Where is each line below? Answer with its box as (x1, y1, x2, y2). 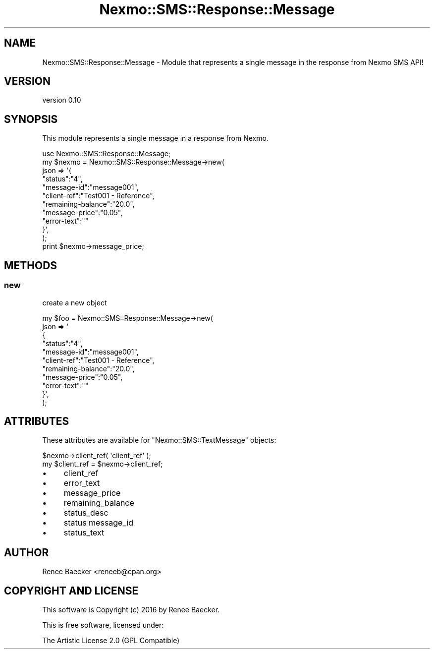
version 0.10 (42, 96, 81, 105)
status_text (63, 528, 105, 538)
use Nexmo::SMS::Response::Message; (42, 149, 171, 158)
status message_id (63, 518, 133, 528)
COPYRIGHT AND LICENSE (4, 584, 139, 597)
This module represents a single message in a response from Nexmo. (42, 134, 269, 143)
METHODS (4, 259, 57, 272)
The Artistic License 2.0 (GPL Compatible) (42, 636, 180, 645)
